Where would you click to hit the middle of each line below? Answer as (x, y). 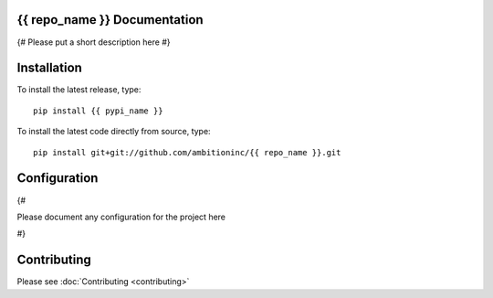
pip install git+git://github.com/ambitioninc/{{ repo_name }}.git (187, 152)
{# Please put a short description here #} (94, 42)
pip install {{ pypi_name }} (98, 111)
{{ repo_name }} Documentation (110, 20)
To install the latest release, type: (79, 90)
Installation (49, 68)
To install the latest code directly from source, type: (114, 132)
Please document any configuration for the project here (121, 217)
